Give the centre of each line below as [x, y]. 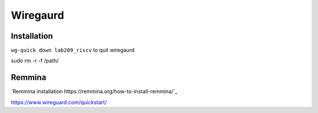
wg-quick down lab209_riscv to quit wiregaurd [73, 50]
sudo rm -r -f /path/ [35, 61]
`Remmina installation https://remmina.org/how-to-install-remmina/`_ [94, 91]
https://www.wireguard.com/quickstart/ [59, 102]
